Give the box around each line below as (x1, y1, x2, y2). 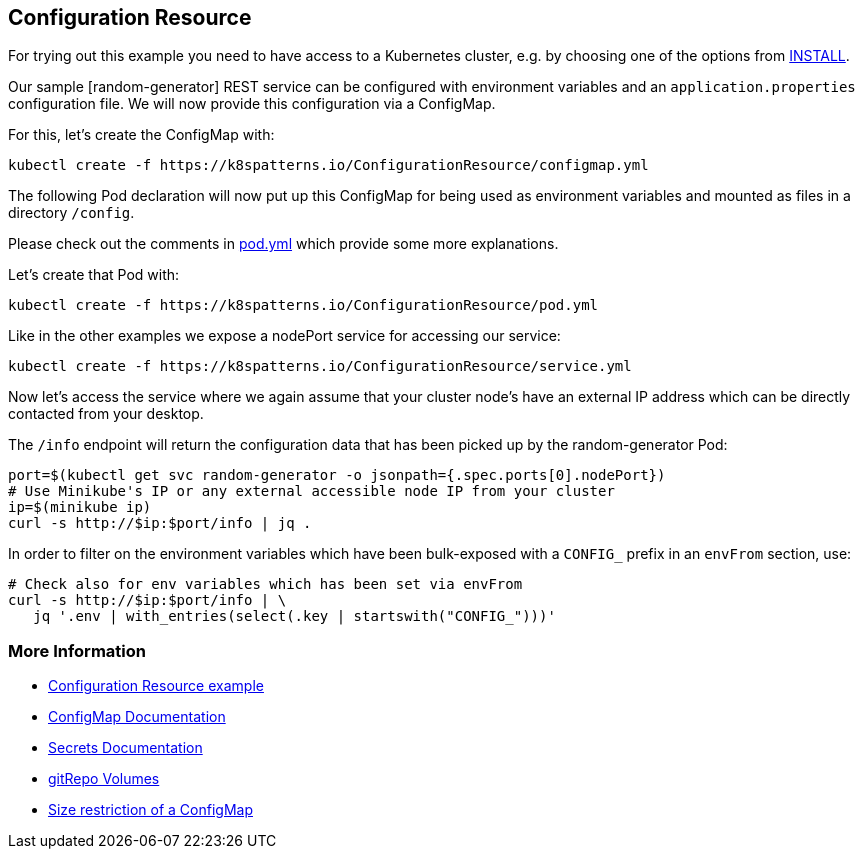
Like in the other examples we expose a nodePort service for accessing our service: (8, 327, 561, 345)
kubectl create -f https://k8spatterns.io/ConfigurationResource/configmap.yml (8, 157, 649, 174)
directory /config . (8, 204, 135, 222)
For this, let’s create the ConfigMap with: (8, 126, 275, 144)
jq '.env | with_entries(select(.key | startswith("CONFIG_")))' (33, 608, 556, 625)
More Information (8, 640, 146, 661)
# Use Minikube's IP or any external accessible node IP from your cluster (8, 483, 615, 500)
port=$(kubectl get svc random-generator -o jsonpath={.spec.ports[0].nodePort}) (8, 467, 666, 484)
